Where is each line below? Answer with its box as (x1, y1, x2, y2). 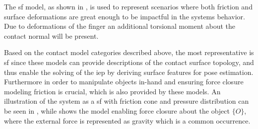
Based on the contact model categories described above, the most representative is (4, 47, 254, 58)
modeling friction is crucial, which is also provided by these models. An (4, 86, 221, 96)
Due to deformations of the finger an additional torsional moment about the (4, 21, 236, 31)
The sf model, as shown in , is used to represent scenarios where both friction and (4, 1, 253, 11)
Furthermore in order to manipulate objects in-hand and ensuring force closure (4, 76, 244, 87)
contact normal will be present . (4, 30, 99, 41)
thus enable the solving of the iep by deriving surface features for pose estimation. (4, 66, 254, 77)
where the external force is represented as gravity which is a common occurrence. (4, 115, 251, 126)
